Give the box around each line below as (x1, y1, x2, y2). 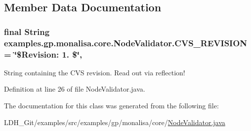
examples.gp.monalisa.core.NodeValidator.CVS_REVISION (4, 36, 248, 49)
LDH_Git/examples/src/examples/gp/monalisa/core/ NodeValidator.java (4, 117, 225, 127)
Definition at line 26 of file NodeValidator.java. (4, 84, 145, 94)
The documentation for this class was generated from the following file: (4, 100, 219, 111)
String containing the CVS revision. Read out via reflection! (4, 67, 185, 77)
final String (4, 25, 50, 37)
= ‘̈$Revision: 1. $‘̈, (4, 48, 83, 60)
